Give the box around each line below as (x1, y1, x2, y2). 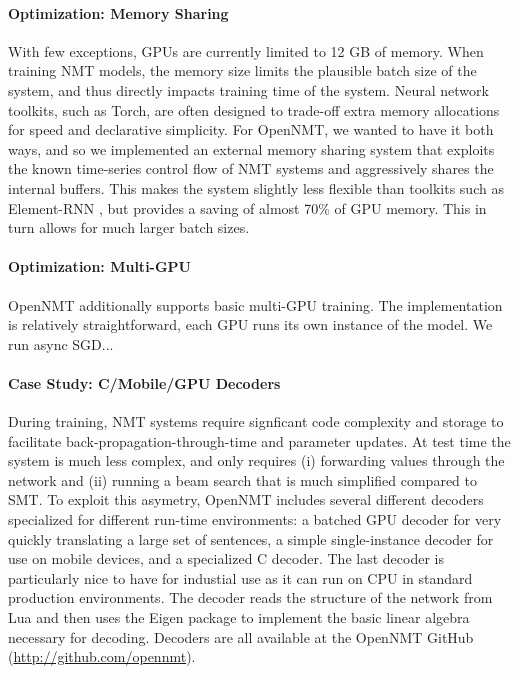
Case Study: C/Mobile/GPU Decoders (8, 372, 281, 393)
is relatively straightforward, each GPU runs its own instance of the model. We (8, 314, 493, 335)
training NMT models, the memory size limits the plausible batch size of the (8, 60, 477, 81)
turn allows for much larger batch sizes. (8, 217, 250, 238)
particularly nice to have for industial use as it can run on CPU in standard (8, 567, 473, 588)
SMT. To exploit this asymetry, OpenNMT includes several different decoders (8, 489, 484, 510)
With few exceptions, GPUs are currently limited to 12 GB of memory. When (8, 40, 484, 61)
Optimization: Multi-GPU (8, 256, 192, 277)
